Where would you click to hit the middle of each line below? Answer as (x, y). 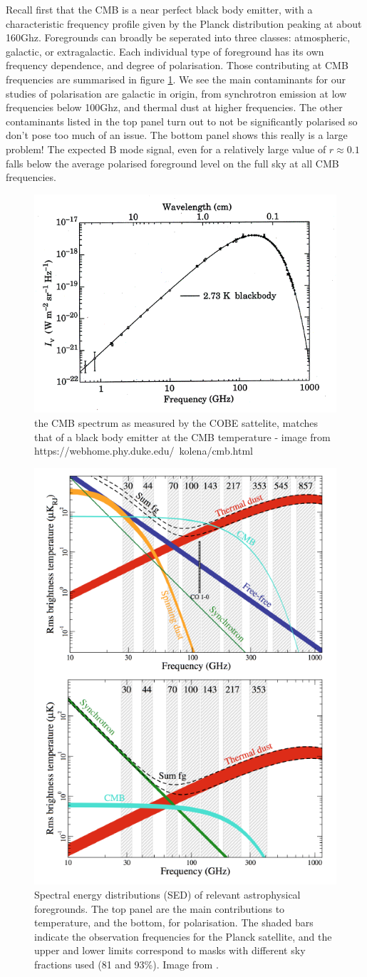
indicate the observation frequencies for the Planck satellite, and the (183, 936)
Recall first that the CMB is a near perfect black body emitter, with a (159, 9)
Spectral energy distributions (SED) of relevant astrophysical (167, 895)
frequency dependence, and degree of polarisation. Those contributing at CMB (177, 65)
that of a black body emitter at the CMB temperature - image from (182, 436)
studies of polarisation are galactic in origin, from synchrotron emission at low (176, 93)
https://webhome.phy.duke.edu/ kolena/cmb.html (144, 451)
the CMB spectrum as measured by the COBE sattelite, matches (176, 422)
